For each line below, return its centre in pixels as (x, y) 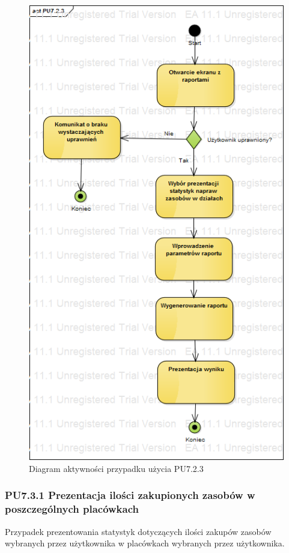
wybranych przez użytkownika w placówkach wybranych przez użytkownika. (145, 543)
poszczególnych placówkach (72, 509)
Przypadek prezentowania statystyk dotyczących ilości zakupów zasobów (138, 531)
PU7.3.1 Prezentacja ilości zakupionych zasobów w (130, 495)
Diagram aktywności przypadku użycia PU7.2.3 (116, 468)
